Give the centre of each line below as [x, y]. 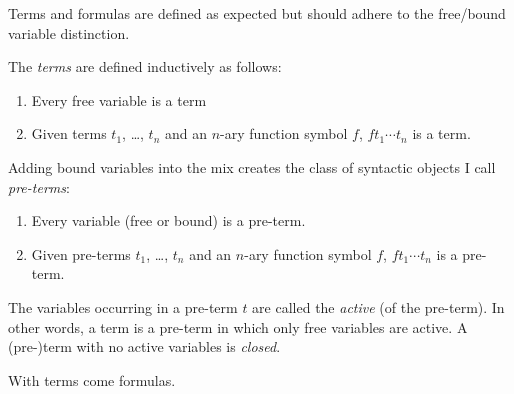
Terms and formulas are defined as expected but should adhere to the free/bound [257, 13]
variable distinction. [69, 32]
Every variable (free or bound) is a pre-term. [168, 220]
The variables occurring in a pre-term [123, 306]
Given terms [69, 133]
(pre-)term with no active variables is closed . [144, 346]
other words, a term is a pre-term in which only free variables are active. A [238, 326]
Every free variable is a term [119, 99]
